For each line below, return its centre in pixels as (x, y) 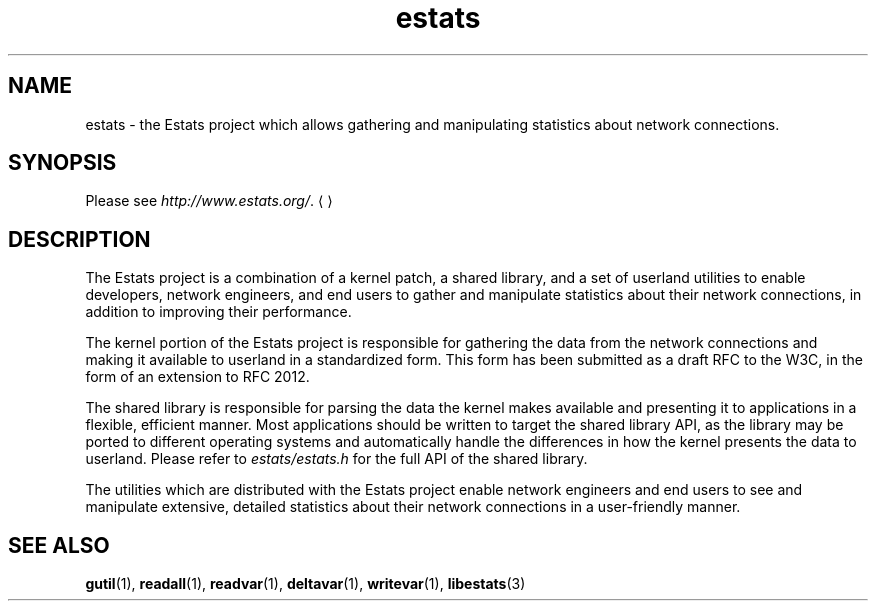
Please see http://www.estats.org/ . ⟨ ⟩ (209, 201)
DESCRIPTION (79, 239)
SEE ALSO (59, 545)
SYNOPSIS (62, 163)
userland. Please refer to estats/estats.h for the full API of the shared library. (336, 459)
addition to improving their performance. (218, 312)
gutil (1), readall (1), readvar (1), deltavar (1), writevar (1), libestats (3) (305, 584)
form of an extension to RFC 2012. (197, 377)
